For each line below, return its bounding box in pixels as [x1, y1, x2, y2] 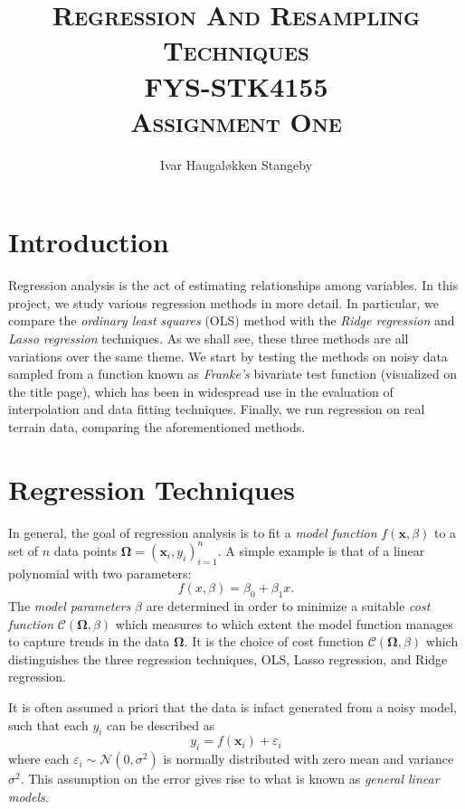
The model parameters [8, 596, 131, 615]
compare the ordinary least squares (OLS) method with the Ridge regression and [8, 311, 455, 330]
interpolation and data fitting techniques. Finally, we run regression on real [8, 400, 425, 419]
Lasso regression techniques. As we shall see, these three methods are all [8, 329, 409, 347]
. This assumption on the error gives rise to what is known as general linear [20, 769, 440, 788]
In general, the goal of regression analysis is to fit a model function [8, 522, 377, 541]
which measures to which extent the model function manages [115, 614, 453, 633]
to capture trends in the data [8, 632, 170, 651]
